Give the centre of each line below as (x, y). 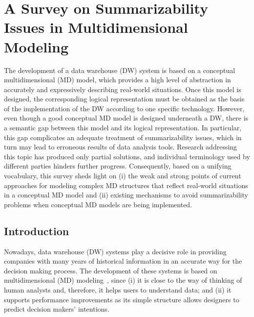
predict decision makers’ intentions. (57, 309)
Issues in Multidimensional (96, 27)
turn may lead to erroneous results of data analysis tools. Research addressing (121, 147)
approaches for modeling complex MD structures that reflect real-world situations (126, 185)
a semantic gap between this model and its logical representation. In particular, (123, 128)
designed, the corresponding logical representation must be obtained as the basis (124, 99)
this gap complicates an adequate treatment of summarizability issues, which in (123, 137)
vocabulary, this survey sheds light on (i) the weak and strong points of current (123, 176)
